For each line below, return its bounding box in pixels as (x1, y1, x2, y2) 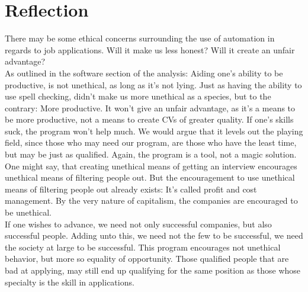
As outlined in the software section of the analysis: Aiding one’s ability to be (5, 66, 283, 79)
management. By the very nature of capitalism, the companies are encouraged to (5, 194, 298, 207)
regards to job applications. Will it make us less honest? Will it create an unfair (5, 43, 295, 56)
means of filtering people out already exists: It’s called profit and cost (5, 182, 257, 195)
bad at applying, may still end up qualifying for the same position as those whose (5, 264, 301, 276)
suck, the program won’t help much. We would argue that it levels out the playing (5, 124, 303, 137)
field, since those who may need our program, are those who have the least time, (5, 136, 297, 149)
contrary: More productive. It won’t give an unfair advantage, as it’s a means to (5, 101, 296, 114)
